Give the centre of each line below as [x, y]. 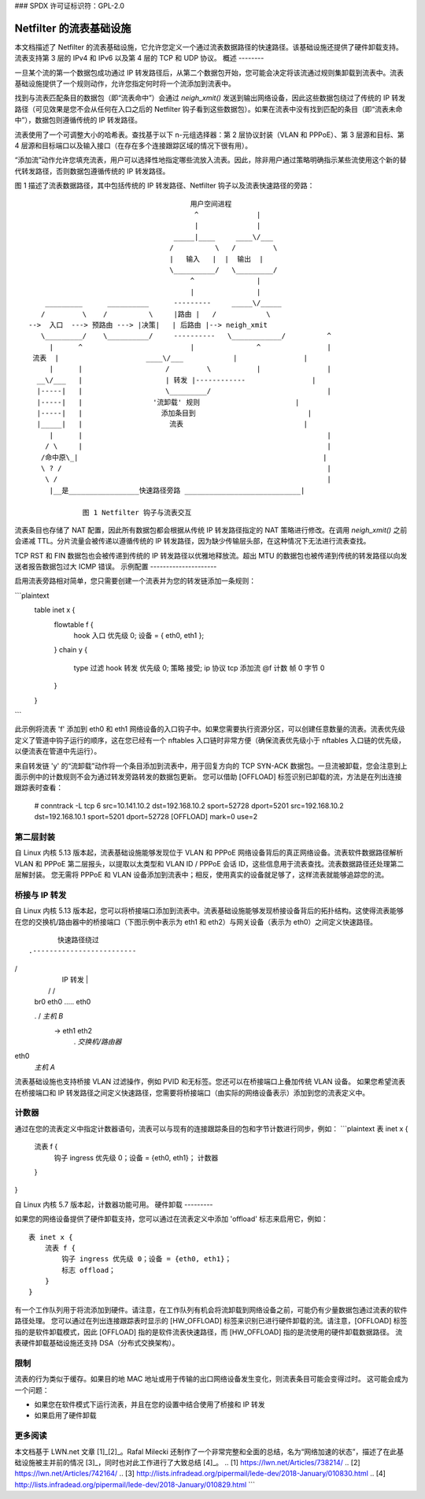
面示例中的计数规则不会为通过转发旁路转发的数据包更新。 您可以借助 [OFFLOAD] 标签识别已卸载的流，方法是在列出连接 [208, 777]
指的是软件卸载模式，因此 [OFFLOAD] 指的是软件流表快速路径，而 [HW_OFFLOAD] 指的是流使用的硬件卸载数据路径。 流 [209, 1332]
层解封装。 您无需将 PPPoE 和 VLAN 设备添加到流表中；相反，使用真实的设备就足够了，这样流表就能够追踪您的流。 [201, 875]
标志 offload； [89, 1270]
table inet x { [55, 610]
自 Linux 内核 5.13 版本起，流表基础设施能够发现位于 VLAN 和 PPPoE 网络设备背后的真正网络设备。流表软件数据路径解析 [209, 853]
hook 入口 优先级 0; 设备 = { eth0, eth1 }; [139, 636]
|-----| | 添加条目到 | [174, 413]
